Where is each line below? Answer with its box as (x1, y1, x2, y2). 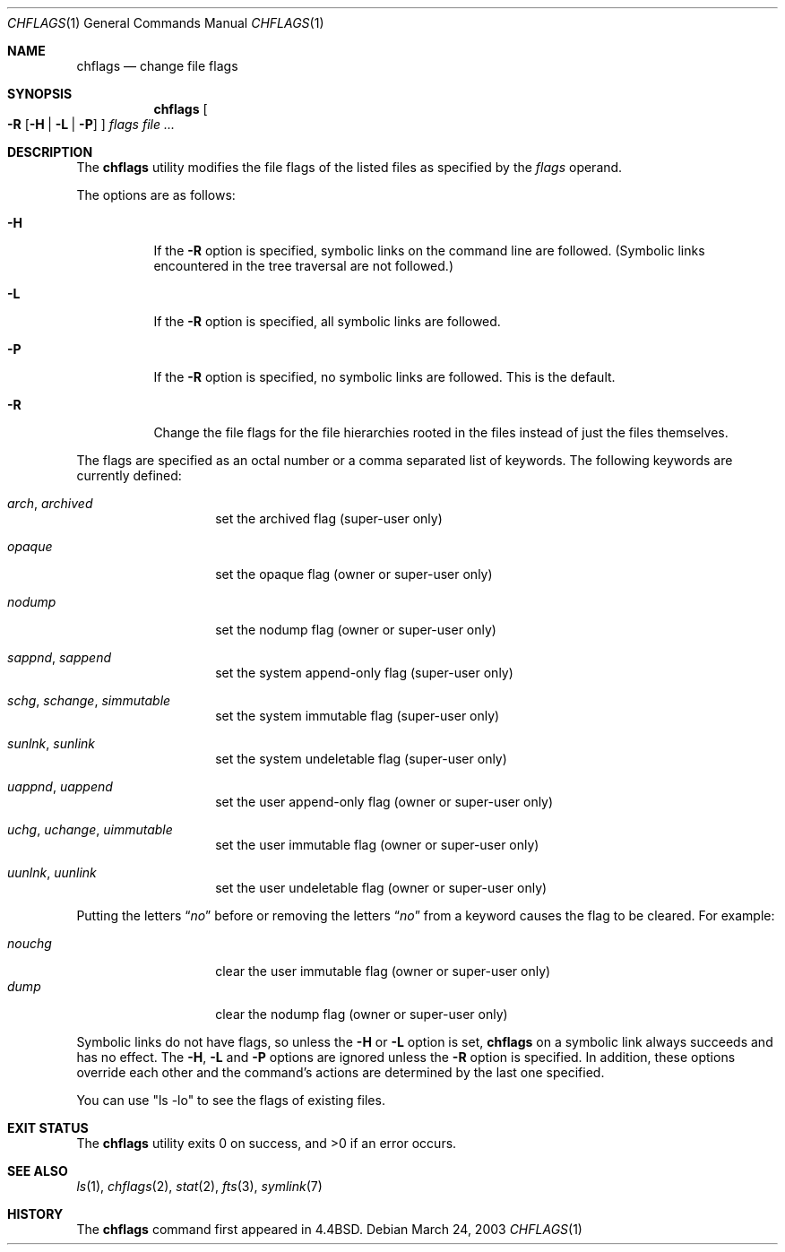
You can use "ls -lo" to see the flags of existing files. (76, 1092, 385, 1108)
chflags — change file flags (76, 58, 238, 73)
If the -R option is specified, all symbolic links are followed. (153, 314, 501, 329)
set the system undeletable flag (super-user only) (215, 751, 507, 766)
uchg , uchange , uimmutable (7, 822, 173, 837)
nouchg (7, 936, 52, 951)
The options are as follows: (76, 187, 236, 203)
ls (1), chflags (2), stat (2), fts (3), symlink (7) (76, 1179, 323, 1194)
